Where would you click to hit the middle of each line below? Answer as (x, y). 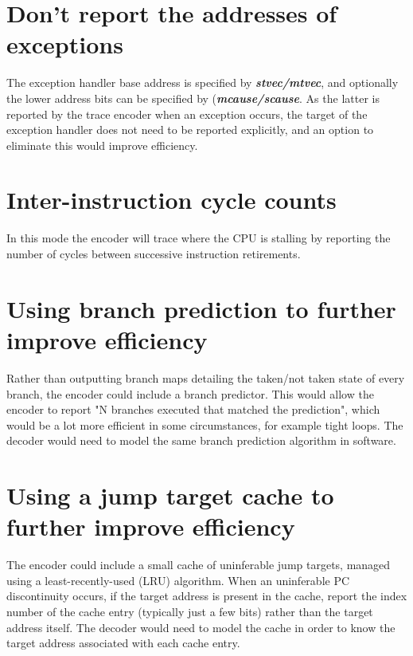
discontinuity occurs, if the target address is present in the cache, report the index (207, 596)
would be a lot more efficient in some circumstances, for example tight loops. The (205, 424)
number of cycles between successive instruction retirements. (154, 253)
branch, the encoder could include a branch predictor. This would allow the (190, 393)
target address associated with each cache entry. (123, 643)
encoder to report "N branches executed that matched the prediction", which (193, 409)
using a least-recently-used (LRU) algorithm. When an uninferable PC (178, 580)
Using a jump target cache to (170, 495)
